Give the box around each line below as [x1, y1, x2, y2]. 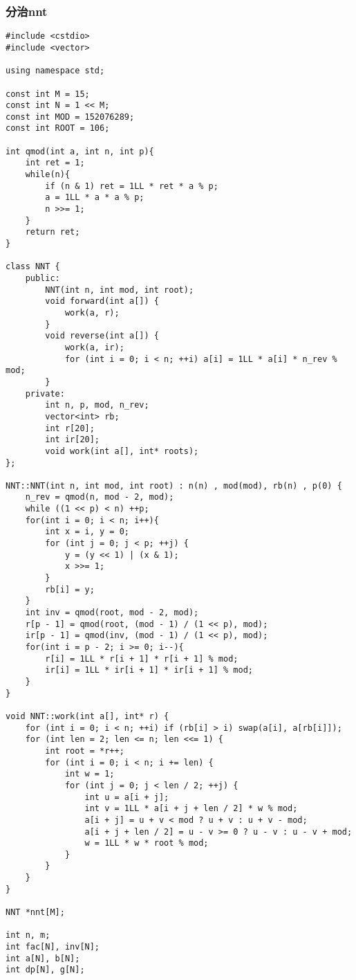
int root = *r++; [45, 745, 124, 756]
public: [25, 273, 60, 283]
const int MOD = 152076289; [6, 111, 135, 122]
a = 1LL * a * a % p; [45, 192, 144, 203]
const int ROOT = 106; [6, 123, 110, 134]
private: [25, 388, 65, 399]
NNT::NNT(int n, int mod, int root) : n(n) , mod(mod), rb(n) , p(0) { [6, 480, 342, 491]
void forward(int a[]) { [45, 296, 159, 307]
